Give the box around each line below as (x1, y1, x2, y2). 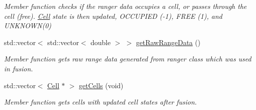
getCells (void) (79, 80, 124, 90)
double (90, 37, 111, 47)
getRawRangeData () (136, 37, 200, 47)
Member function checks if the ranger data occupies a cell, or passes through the (4, 1, 247, 11)
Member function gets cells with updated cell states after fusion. (4, 97, 197, 107)
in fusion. (4, 63, 33, 73)
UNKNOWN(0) (4, 20, 52, 31)
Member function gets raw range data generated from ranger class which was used (4, 54, 252, 64)
